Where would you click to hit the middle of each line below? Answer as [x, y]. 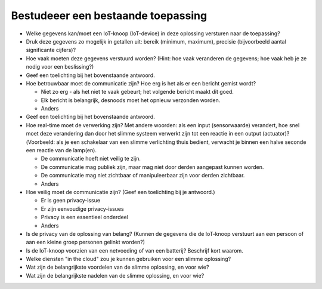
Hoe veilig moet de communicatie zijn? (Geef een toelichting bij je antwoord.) [120, 192]
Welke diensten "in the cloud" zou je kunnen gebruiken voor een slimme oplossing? [129, 259]
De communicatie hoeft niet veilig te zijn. [91, 159]
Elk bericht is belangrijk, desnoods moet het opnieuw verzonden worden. [131, 100]
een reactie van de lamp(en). [61, 150]
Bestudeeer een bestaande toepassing [109, 16]
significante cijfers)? [51, 50]
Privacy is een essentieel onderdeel [84, 217]
